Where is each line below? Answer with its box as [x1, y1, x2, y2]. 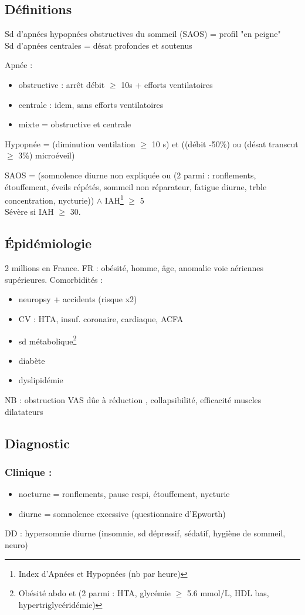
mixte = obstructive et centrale [18, 118, 131, 130]
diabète [18, 354, 45, 366]
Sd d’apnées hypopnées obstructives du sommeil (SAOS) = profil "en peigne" [5, 28, 281, 40]
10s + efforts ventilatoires [121, 78, 213, 90]
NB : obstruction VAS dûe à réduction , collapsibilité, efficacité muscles [5, 394, 262, 406]
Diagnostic [5, 434, 70, 452]
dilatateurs [5, 405, 43, 417]
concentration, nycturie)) [5, 194, 94, 206]
